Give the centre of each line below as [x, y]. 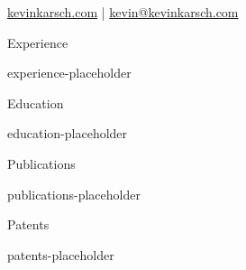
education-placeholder [68, 133]
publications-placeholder [74, 194]
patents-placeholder [61, 254]
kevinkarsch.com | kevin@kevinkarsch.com [123, 12]
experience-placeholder [69, 73]
